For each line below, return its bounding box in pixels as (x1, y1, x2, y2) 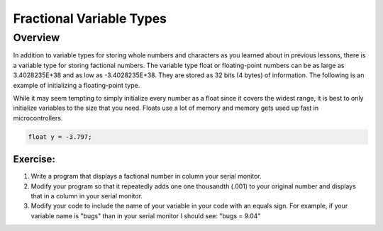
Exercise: (13, 153, 56, 166)
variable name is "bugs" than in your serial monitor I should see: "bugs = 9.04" (30, 211, 261, 220)
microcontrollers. (13, 113, 63, 122)
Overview (13, 31, 60, 44)
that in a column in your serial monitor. (30, 192, 143, 200)
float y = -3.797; (28, 133, 92, 141)
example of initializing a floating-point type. (13, 81, 140, 89)
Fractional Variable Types (13, 11, 167, 26)
